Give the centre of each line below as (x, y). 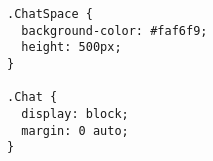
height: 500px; (71, 47)
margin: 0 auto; (75, 130)
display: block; (75, 113)
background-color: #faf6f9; (114, 30)
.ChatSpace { (50, 14)
